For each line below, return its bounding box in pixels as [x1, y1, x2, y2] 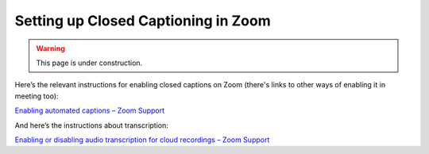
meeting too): [14, 91, 59, 101]
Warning [36, 44, 65, 53]
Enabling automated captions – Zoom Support [14, 106, 165, 115]
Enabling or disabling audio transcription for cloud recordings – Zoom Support [14, 135, 270, 144]
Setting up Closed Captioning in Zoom [14, 12, 271, 29]
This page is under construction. [36, 58, 143, 67]
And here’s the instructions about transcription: [14, 120, 168, 130]
